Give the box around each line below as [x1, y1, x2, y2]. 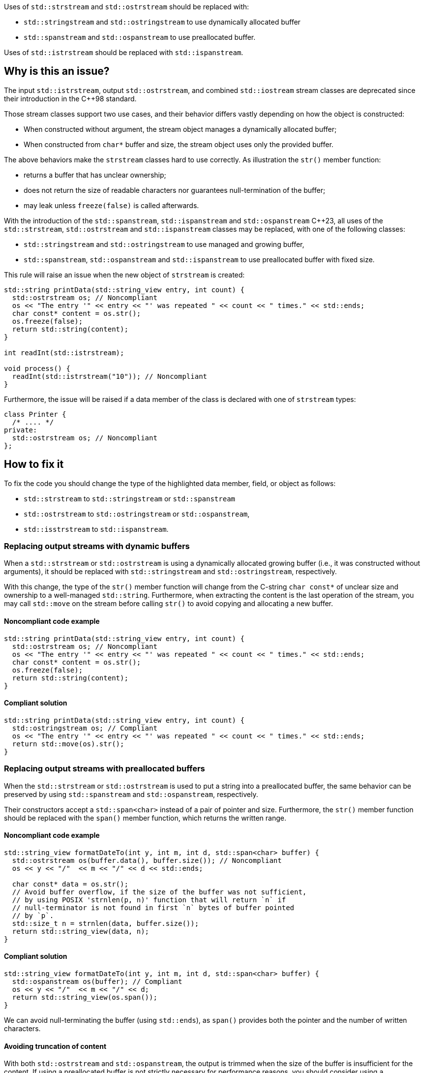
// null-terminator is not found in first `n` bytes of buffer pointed [12, 903, 295, 912]
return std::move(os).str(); [12, 739, 124, 748]
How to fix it [4, 458, 64, 471]
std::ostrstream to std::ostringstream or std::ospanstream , [24, 509, 250, 518]
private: [4, 426, 37, 434]
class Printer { [4, 410, 66, 418]
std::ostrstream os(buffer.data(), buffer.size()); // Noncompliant [12, 856, 282, 864]
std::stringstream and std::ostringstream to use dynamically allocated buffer [24, 18, 301, 26]
